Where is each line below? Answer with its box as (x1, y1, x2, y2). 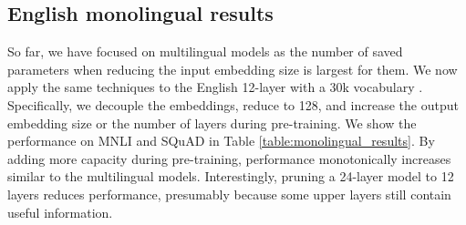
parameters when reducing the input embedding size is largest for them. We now (7, 59, 458, 78)
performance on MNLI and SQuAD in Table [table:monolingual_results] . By (7, 131, 435, 150)
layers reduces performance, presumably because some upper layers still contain (7, 184, 451, 203)
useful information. (7, 202, 113, 221)
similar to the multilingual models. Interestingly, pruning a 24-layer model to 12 (7, 167, 454, 186)
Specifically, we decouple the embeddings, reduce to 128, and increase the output (7, 95, 459, 114)
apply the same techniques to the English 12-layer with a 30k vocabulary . (7, 77, 423, 97)
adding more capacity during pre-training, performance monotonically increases (7, 148, 451, 168)
